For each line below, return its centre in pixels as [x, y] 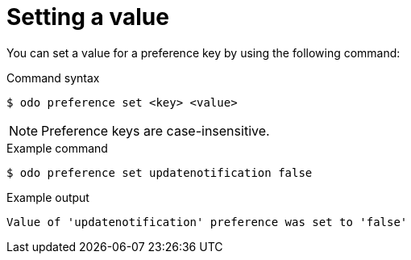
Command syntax [53, 78]
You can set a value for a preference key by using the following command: [203, 52]
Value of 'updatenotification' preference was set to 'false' [207, 222]
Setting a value [88, 17]
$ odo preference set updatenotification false [160, 172]
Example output [48, 197]
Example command [57, 148]
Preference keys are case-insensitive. [156, 130]
